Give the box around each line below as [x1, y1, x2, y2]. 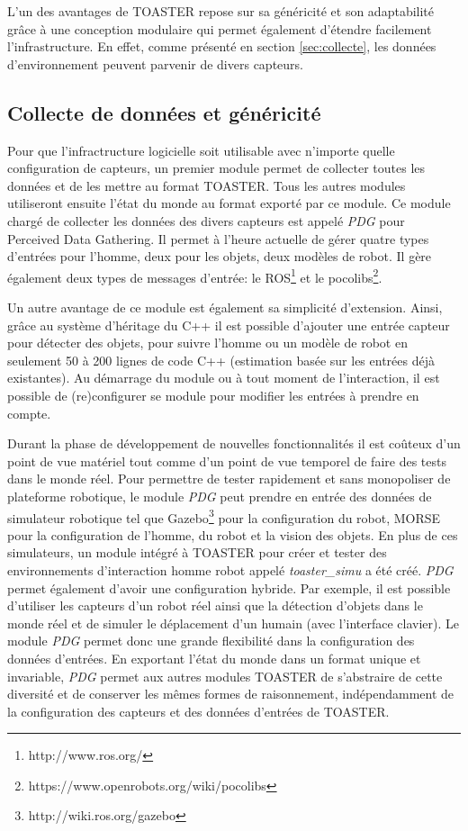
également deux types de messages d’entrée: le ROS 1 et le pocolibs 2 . [7, 265, 382, 286]
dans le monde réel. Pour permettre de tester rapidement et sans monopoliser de [7, 469, 451, 488]
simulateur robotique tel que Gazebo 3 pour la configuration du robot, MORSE [7, 505, 441, 527]
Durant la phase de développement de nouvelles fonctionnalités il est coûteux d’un [7, 434, 461, 453]
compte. [7, 403, 51, 422]
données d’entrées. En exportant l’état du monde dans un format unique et [7, 648, 421, 667]
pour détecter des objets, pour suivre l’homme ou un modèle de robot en [7, 333, 408, 352]
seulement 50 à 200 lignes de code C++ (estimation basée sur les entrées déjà [7, 350, 435, 369]
